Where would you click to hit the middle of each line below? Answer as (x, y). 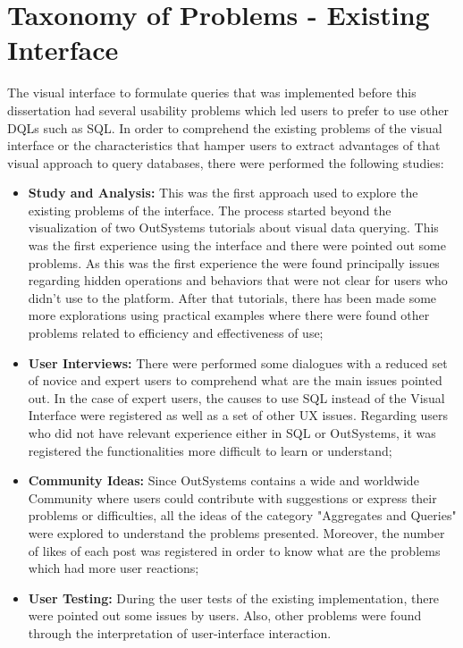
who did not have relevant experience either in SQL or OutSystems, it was (232, 433)
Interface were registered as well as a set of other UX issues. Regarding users (238, 415)
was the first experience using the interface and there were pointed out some (237, 245)
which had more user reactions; (114, 568)
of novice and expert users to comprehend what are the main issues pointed (235, 380)
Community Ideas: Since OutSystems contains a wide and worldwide (223, 480)
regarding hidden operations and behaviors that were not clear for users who (238, 280)
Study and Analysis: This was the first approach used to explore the (223, 193)
